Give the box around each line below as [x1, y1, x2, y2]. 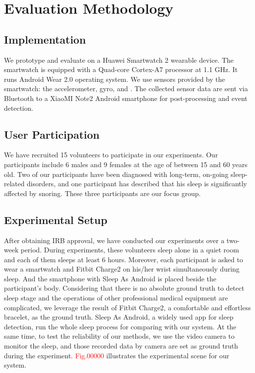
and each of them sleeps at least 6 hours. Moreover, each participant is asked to [4, 254, 243, 264]
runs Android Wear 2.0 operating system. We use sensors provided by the [4, 74, 225, 84]
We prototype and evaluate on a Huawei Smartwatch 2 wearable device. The [4, 54, 234, 65]
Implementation [4, 31, 86, 47]
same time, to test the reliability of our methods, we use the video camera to [4, 331, 235, 341]
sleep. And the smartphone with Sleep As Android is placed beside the [4, 273, 216, 283]
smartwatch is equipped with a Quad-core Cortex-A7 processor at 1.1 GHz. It [4, 64, 238, 75]
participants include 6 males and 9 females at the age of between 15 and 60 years [4, 159, 248, 169]
